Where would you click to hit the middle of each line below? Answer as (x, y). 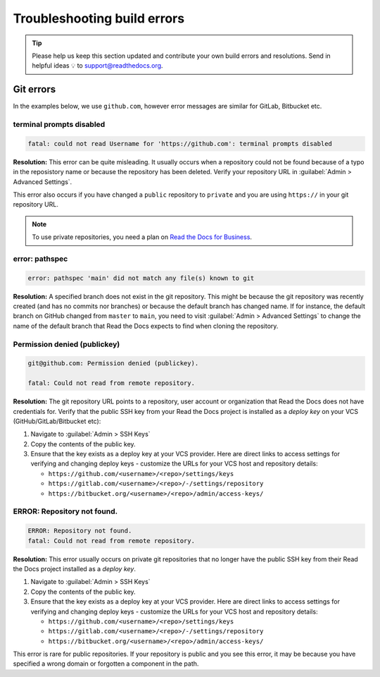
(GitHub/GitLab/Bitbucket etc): (57, 421)
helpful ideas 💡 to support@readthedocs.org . (97, 66)
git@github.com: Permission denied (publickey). (113, 364)
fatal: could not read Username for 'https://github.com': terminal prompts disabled (180, 144)
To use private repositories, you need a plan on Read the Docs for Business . (142, 237)
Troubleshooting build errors (99, 18)
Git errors (34, 89)
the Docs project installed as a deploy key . (75, 568)
